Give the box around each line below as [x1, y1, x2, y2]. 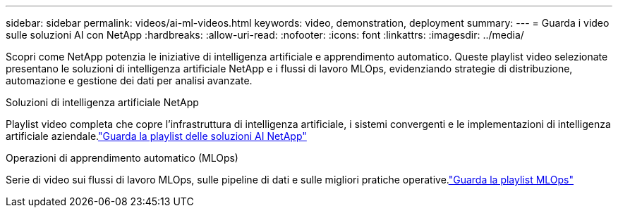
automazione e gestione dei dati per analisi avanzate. [6, 75, 253, 86]
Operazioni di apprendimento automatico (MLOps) [6, 152, 238, 164]
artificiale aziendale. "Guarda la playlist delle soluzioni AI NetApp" [6, 130, 307, 142]
